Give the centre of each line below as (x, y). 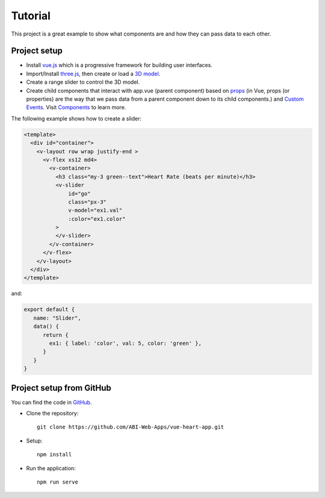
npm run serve (57, 482)
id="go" (79, 194)
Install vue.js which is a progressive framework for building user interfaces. (119, 65)
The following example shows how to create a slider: (76, 118)
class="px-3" (87, 202)
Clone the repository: (52, 414)
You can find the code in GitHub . (51, 402)
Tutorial (31, 16)
